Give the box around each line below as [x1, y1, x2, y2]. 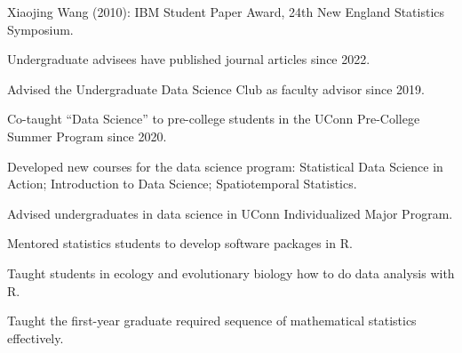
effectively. [7, 328, 64, 347]
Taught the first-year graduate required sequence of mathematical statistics [7, 311, 417, 330]
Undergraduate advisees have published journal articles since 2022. [7, 50, 370, 68]
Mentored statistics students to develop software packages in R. [7, 234, 353, 253]
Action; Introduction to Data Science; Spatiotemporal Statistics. [7, 174, 357, 193]
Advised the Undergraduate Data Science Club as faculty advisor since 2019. [7, 79, 426, 98]
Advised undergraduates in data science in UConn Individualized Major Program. [7, 204, 453, 222]
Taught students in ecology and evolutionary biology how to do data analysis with [7, 263, 455, 282]
